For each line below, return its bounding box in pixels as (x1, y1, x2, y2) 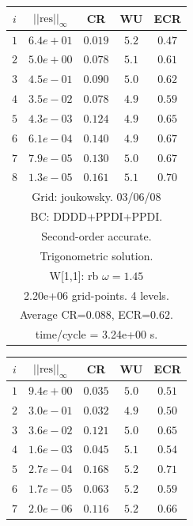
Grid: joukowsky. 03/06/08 (32, 188, 161, 205)
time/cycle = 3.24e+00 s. (35, 326, 158, 342)
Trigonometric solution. (40, 247, 153, 263)
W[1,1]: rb (49, 267, 99, 283)
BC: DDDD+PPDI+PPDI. (30, 208, 163, 225)
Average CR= (19, 306, 86, 323)
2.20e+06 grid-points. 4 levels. (24, 286, 169, 303)
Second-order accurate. (41, 227, 152, 244)
